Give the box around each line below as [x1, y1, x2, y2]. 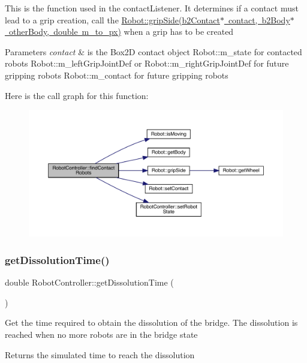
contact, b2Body [228, 13, 290, 26]
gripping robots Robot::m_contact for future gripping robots [5, 68, 228, 81]
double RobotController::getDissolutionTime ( [5, 276, 174, 289]
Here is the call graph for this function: [5, 89, 149, 101]
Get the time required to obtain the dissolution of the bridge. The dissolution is [5, 316, 298, 329]
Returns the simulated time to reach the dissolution [5, 348, 195, 361]
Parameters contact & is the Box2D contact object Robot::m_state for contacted [5, 45, 302, 58]
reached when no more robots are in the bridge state [5, 328, 198, 340]
